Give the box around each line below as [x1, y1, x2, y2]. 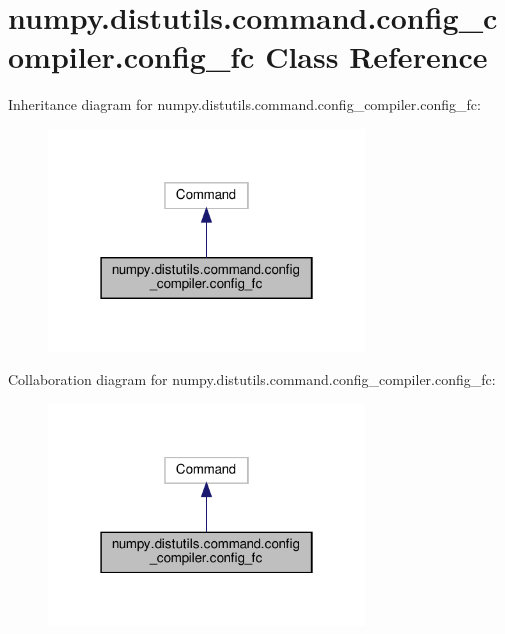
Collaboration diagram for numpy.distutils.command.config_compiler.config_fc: [8, 369, 496, 390]
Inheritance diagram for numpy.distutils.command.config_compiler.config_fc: [8, 94, 481, 115]
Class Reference [265, 36, 488, 77]
